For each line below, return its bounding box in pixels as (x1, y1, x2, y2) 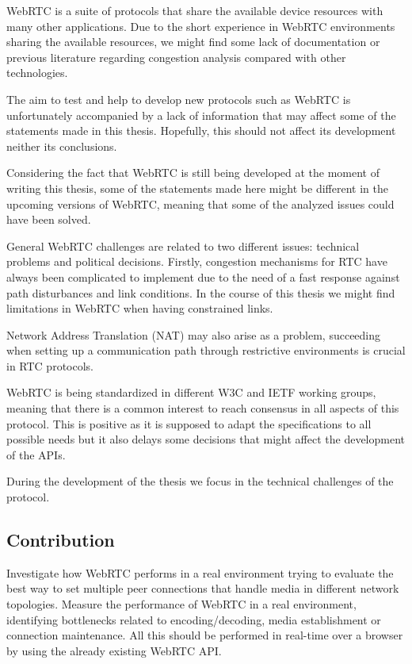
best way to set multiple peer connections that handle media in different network (6, 580, 399, 597)
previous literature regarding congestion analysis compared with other (6, 48, 346, 65)
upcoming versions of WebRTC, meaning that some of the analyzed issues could (6, 195, 395, 212)
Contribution (6, 528, 115, 552)
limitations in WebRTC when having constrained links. (6, 300, 273, 317)
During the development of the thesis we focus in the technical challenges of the (6, 473, 394, 489)
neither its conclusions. (6, 137, 117, 154)
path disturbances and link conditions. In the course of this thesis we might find (6, 284, 395, 301)
